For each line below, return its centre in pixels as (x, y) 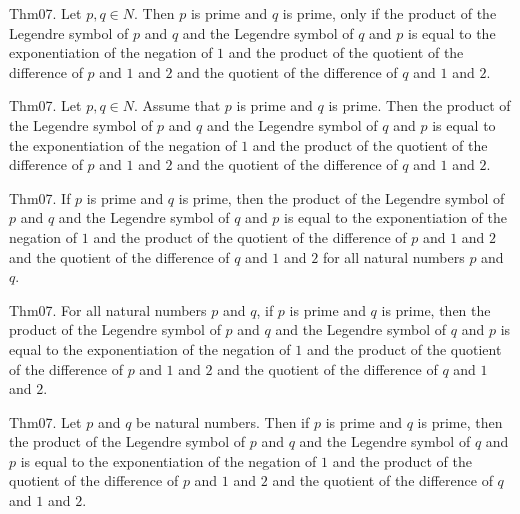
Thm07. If (40, 197)
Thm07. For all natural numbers (108, 309)
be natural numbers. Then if (223, 421)
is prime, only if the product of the (389, 13)
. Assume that (177, 105)
